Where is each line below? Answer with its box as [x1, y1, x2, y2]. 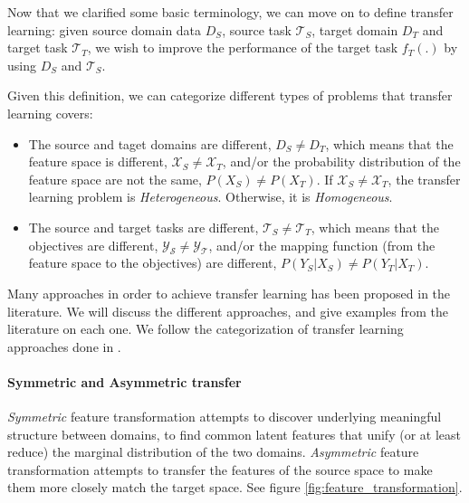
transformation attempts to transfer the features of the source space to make [7, 460, 433, 479]
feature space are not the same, [28, 169, 202, 188]
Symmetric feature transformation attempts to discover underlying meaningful [7, 407, 442, 426]
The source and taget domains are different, [28, 134, 272, 153]
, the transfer [388, 169, 461, 188]
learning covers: [7, 103, 93, 122]
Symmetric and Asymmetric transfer [7, 372, 242, 391]
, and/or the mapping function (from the [208, 235, 435, 254]
